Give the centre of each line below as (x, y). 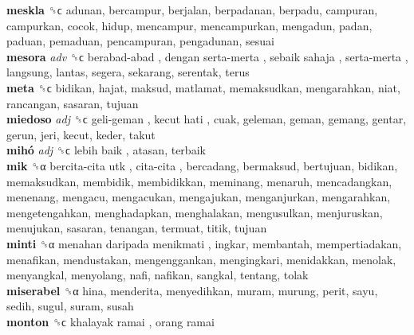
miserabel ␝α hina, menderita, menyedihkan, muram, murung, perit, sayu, (192, 290)
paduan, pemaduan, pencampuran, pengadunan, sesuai (140, 41)
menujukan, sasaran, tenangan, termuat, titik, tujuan (137, 228)
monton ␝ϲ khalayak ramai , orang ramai (110, 321)
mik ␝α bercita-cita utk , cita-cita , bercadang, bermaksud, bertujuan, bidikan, (202, 165)
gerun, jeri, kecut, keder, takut (81, 134)
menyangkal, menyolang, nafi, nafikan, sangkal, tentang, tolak (158, 275)
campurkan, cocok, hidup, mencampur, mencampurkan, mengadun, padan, (189, 25)
